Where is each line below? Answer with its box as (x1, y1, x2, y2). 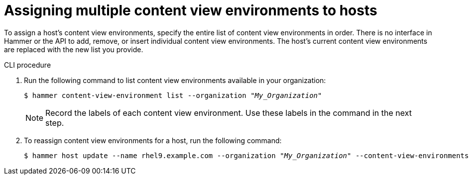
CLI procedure (4, 60, 51, 69)
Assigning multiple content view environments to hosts (4, 2, 377, 19)
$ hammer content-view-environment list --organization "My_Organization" (24, 91, 322, 99)
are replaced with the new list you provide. (4, 45, 143, 54)
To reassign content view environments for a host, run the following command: (24, 136, 282, 145)
